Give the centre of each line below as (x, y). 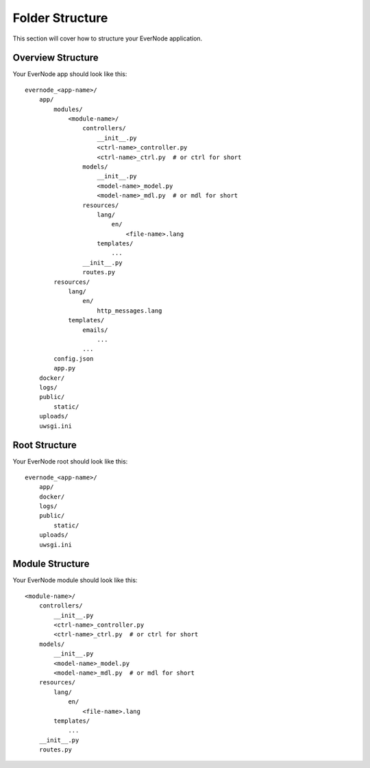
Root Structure (45, 445)
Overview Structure (56, 58)
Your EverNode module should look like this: (75, 580)
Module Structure (51, 564)
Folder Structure (60, 18)
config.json (74, 359)
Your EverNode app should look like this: (70, 74)
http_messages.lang (129, 311)
